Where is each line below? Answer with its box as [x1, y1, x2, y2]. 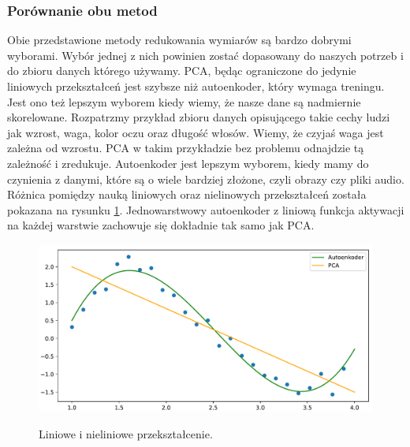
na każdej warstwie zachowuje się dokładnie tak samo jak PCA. [7, 217, 315, 233]
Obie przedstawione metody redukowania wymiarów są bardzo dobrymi [7, 32, 352, 48]
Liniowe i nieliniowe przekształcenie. [39, 425, 213, 441]
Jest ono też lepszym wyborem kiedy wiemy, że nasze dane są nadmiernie [7, 93, 361, 110]
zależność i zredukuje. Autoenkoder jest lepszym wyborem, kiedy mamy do [7, 155, 369, 171]
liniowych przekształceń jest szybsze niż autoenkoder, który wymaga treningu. [7, 78, 385, 94]
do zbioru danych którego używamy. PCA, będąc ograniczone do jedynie [7, 62, 356, 79]
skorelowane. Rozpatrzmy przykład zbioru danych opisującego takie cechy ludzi [7, 109, 390, 125]
